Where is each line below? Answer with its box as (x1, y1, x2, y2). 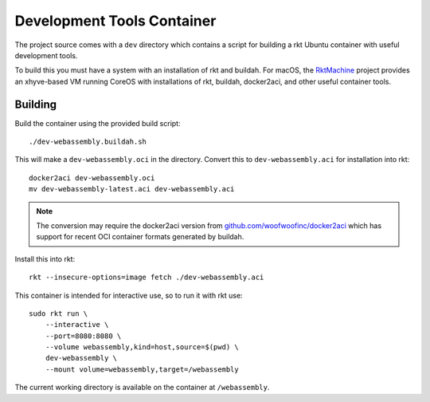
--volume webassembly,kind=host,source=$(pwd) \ (45, 343, 239, 352)
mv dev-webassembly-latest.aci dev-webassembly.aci (29, 184, 235, 194)
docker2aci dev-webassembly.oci (29, 173, 155, 183)
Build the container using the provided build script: (14, 118, 181, 128)
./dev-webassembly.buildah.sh (29, 137, 147, 147)
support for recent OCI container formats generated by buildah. (36, 232, 244, 242)
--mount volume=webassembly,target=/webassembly (45, 365, 239, 374)
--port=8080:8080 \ (45, 331, 122, 341)
